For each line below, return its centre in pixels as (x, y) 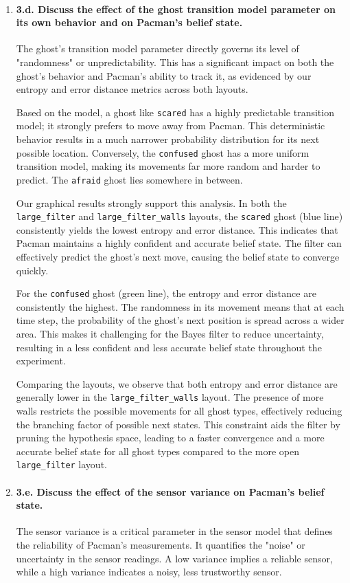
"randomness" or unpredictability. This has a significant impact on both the (175, 62)
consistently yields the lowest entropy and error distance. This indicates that (177, 229)
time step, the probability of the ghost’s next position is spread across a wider (180, 320)
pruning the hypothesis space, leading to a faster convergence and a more (170, 438)
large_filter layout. (61, 464)
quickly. (32, 270)
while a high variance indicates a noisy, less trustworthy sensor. (149, 572)
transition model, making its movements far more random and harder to (168, 166)
